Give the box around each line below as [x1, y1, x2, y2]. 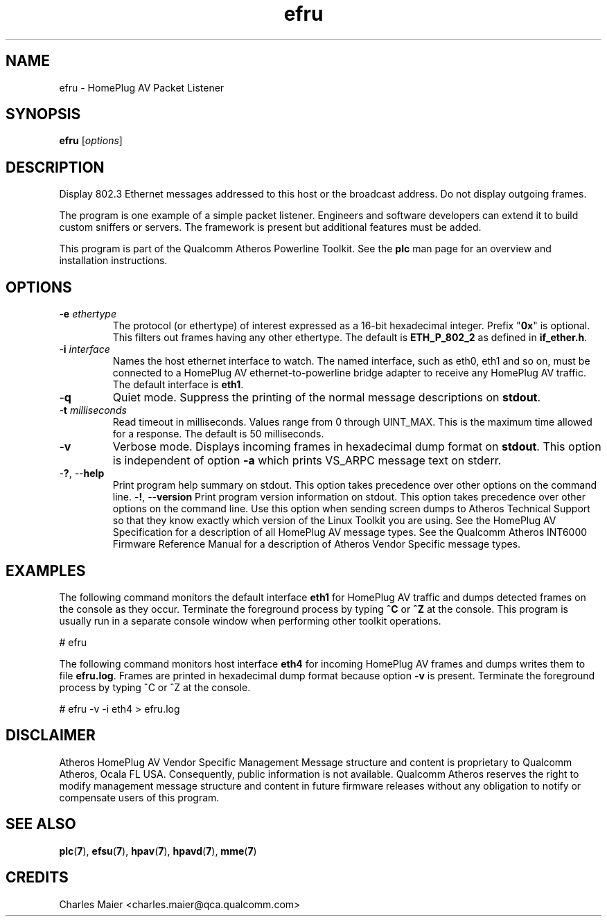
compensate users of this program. [59, 791, 220, 803]
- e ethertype [59, 308, 116, 320]
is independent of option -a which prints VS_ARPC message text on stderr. [112, 453, 502, 468]
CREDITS [6, 869, 69, 887]
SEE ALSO [6, 815, 76, 833]
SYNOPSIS [6, 105, 81, 123]
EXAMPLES [6, 562, 86, 580]
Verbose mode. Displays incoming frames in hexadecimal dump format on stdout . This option [112, 440, 601, 454]
